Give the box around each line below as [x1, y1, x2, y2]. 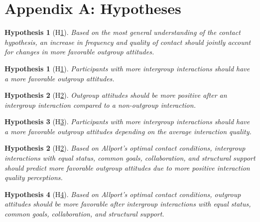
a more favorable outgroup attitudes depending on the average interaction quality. [4, 126, 252, 136]
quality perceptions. [4, 172, 63, 183]
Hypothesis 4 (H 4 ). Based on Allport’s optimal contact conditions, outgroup [4, 189, 241, 199]
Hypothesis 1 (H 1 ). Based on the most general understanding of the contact [4, 27, 241, 37]
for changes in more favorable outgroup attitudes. [4, 46, 154, 57]
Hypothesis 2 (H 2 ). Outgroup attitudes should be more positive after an [4, 90, 227, 100]
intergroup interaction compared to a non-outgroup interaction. [4, 99, 196, 110]
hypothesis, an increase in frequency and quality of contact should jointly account [4, 36, 251, 47]
